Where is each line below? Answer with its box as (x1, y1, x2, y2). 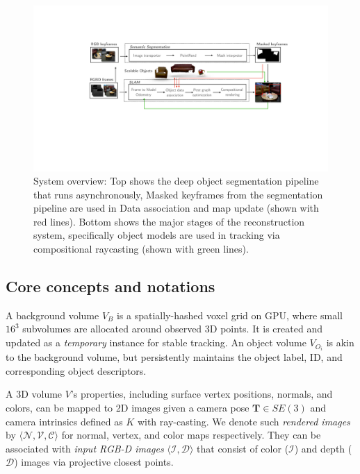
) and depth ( (294, 441, 352, 455)
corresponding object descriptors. (6, 363, 147, 378)
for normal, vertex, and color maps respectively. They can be (61, 428, 321, 442)
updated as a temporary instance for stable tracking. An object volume (6, 335, 306, 350)
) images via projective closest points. (14, 455, 174, 469)
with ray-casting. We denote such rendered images (137, 414, 350, 428)
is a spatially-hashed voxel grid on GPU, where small (116, 307, 343, 322)
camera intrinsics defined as (6, 414, 123, 428)
